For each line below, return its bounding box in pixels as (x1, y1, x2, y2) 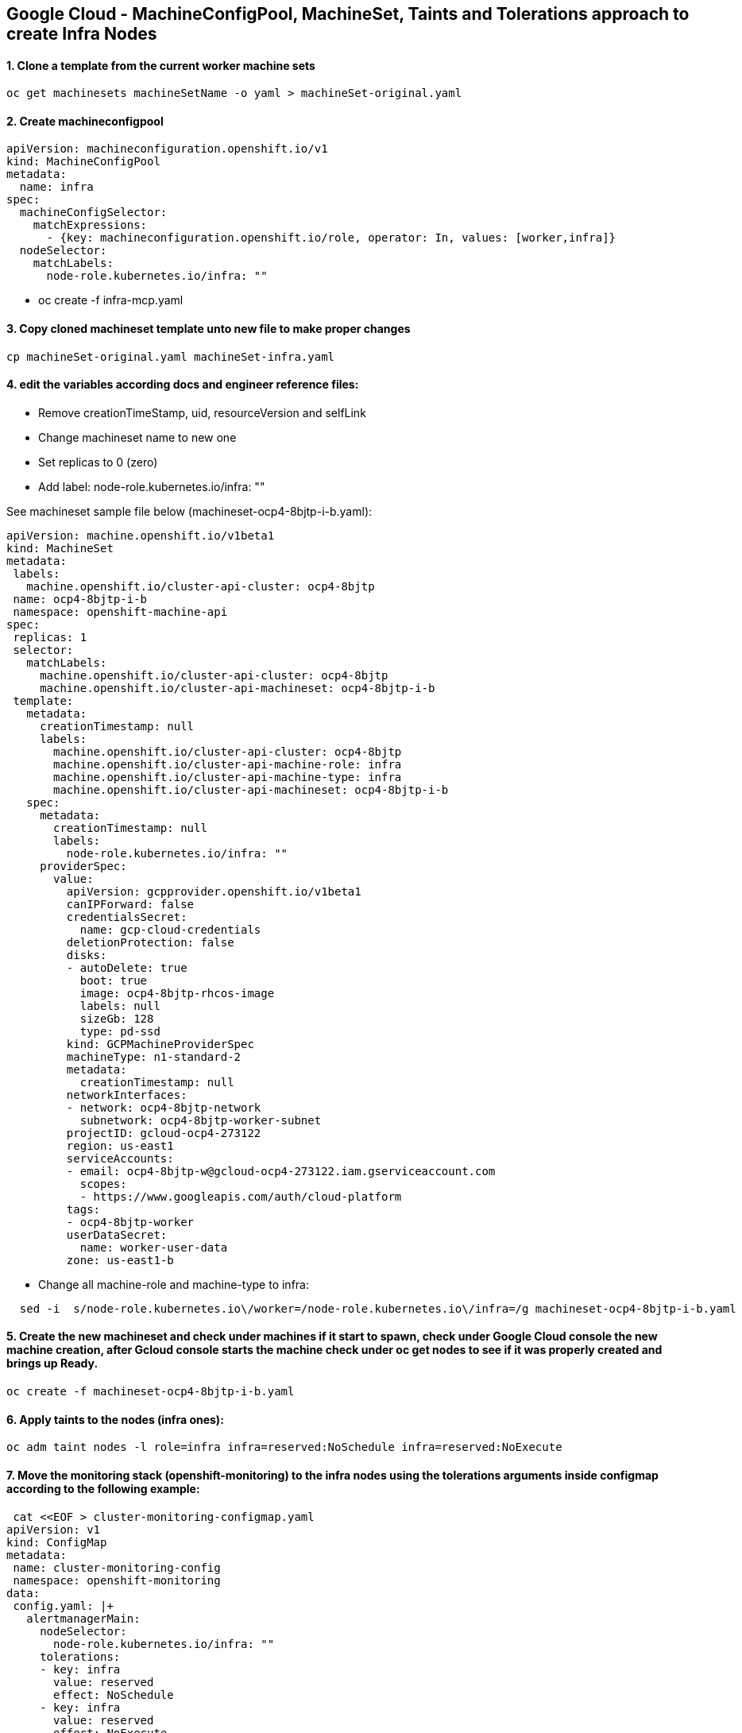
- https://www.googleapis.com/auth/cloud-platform (79, 1190, 402, 1203)
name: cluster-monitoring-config (13, 1561, 221, 1574)
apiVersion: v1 (6, 1522, 101, 1536)
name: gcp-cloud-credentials (79, 923, 261, 936)
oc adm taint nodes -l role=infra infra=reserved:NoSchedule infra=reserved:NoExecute (6, 1441, 562, 1454)
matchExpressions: (33, 219, 148, 232)
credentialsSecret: (66, 910, 187, 923)
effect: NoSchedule (53, 1688, 174, 1701)
